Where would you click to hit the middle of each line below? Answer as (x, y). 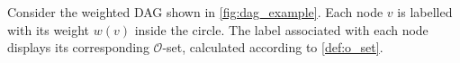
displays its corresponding (78, 47)
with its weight (49, 29)
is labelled (425, 12)
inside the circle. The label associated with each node (281, 29)
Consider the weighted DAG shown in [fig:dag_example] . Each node (195, 12)
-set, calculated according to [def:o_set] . (273, 47)
